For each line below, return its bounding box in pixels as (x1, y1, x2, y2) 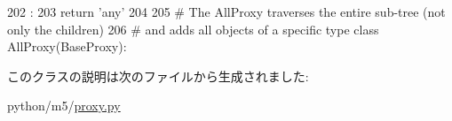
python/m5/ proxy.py (7, 96, 121, 115)
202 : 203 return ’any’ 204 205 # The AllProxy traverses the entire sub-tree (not (7, 3, 446, 20)
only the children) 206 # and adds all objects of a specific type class (7, 19, 379, 38)
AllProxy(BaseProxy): (7, 37, 127, 56)
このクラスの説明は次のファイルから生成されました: (7, 66, 309, 85)
